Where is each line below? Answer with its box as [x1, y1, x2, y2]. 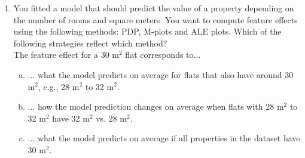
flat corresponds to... [125, 48, 201, 61]
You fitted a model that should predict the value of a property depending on [13, 2, 294, 14]
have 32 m [52, 111, 90, 124]
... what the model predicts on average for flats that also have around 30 [28, 68, 294, 80]
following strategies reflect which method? [13, 36, 167, 49]
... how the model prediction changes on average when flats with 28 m [28, 100, 284, 113]
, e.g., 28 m [38, 80, 80, 92]
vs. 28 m [96, 111, 127, 124]
